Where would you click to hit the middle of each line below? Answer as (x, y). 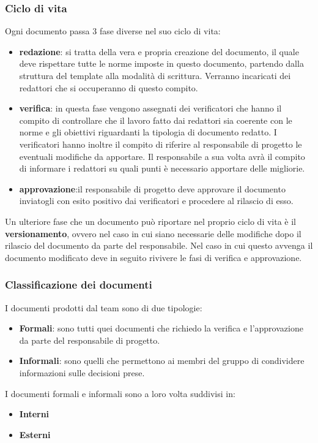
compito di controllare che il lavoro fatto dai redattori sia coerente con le (156, 120)
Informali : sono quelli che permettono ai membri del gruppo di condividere (162, 361)
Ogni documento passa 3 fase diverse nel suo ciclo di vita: (113, 31)
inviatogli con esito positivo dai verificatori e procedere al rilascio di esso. (156, 201)
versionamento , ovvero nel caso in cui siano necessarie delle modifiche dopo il (153, 233)
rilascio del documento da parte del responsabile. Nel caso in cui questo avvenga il (159, 245)
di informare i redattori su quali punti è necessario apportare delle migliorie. (162, 168)
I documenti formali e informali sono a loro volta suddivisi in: (120, 393)
